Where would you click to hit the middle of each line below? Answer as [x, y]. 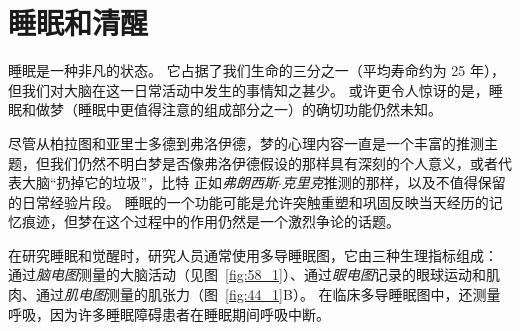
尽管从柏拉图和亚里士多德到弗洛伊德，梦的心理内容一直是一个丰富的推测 [246, 142]
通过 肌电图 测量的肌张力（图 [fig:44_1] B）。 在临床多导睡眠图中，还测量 [268, 294]
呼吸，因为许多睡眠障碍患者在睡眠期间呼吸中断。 [169, 313]
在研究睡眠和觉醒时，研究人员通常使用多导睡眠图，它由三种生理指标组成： [253, 254]
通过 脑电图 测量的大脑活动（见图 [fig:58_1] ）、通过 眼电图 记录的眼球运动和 [247, 274]
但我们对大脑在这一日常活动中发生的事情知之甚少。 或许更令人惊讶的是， [248, 89]
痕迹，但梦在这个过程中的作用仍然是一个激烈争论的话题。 [210, 221]
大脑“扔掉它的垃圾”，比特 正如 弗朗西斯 [149, 182]
